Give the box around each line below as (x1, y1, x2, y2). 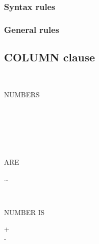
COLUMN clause (4, 49, 95, 65)
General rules (4, 23, 59, 35)
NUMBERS (4, 89, 40, 100)
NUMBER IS (4, 207, 45, 217)
